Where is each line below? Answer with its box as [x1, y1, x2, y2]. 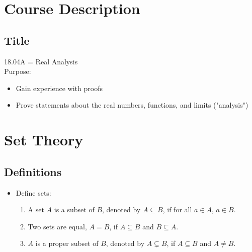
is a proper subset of [35, 238, 99, 248]
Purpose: [4, 66, 31, 76]
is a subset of [54, 204, 95, 215]
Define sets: [16, 187, 51, 198]
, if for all [162, 204, 192, 215]
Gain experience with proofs [16, 82, 103, 93]
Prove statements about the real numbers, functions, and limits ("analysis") [16, 100, 248, 110]
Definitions [4, 163, 62, 179]
